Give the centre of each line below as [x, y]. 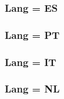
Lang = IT [31, 62]
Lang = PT [32, 34]
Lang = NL [32, 89]
